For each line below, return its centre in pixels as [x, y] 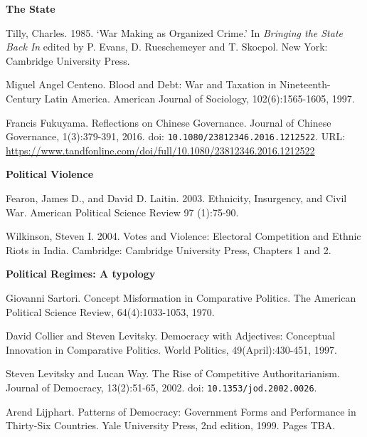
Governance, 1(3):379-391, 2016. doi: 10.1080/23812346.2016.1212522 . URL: [176, 136]
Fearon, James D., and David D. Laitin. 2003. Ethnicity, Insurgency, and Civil [176, 198]
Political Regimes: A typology [81, 274]
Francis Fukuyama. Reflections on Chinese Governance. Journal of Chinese [169, 122]
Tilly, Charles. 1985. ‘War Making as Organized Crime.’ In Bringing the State [174, 32]
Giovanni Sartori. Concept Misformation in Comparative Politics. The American [181, 297]
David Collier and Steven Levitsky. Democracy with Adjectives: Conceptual [171, 336]
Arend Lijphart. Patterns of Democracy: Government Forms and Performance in [181, 411]
